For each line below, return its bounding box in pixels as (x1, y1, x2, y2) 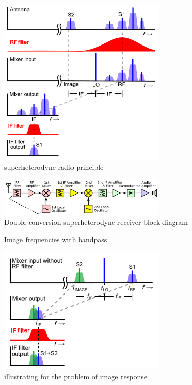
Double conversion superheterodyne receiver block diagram (4, 217, 188, 228)
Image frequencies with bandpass (4, 234, 107, 245)
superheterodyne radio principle (4, 161, 104, 172)
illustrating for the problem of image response (4, 371, 148, 381)
